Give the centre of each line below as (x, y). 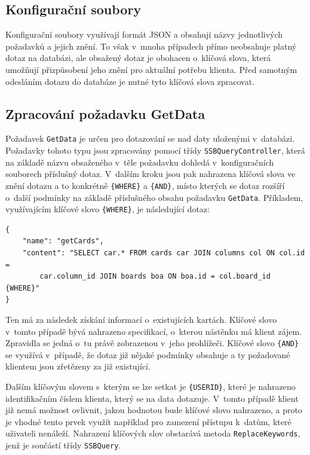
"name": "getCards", (63, 241)
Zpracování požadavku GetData (105, 113)
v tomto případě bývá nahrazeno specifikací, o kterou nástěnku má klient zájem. (154, 331)
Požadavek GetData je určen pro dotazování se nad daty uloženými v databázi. (150, 138)
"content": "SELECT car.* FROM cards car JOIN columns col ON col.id (164, 253)
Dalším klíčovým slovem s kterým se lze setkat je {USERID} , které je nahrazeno (151, 387)
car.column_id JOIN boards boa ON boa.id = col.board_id (155, 277)
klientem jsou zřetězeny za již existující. (78, 366)
